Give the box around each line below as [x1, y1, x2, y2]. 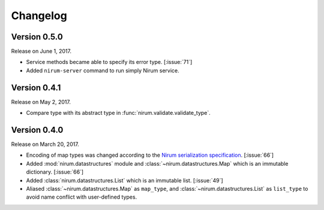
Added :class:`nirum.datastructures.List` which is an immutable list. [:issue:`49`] [26, 176, 223, 184]
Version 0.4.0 [11, 124, 64, 135]
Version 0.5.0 [11, 32, 63, 42]
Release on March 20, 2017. [11, 141, 79, 148]
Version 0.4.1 [11, 83, 61, 93]
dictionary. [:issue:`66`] [26, 168, 84, 176]
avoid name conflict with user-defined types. [26, 193, 137, 200]
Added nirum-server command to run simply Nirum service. [26, 66, 179, 74]
